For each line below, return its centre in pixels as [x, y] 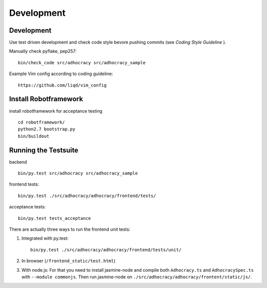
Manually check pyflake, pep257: [43, 51]
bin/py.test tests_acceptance [55, 218]
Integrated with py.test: [45, 238]
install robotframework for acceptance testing [56, 111]
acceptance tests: [27, 207]
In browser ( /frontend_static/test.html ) [68, 261]
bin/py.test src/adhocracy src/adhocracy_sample [78, 173]
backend [18, 162]
